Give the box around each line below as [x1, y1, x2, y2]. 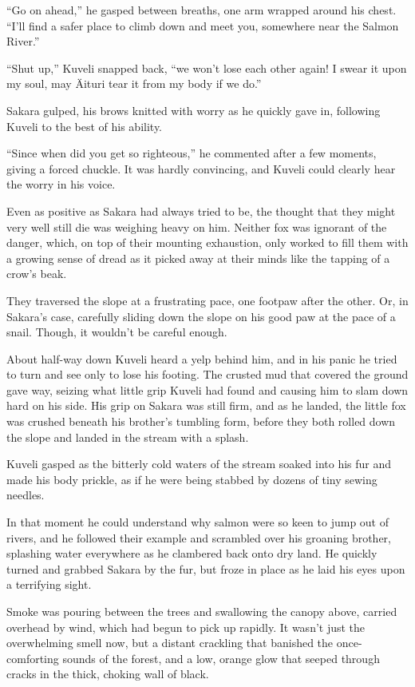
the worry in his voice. [6, 176, 116, 193]
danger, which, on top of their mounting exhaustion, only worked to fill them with [6, 234, 409, 251]
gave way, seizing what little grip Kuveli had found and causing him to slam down [6, 381, 409, 398]
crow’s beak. [6, 265, 67, 282]
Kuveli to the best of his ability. [6, 117, 163, 134]
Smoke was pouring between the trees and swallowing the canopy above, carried [6, 603, 397, 619]
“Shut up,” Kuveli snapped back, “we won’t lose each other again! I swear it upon [6, 59, 407, 76]
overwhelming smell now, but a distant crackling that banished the [6, 634, 334, 651]
